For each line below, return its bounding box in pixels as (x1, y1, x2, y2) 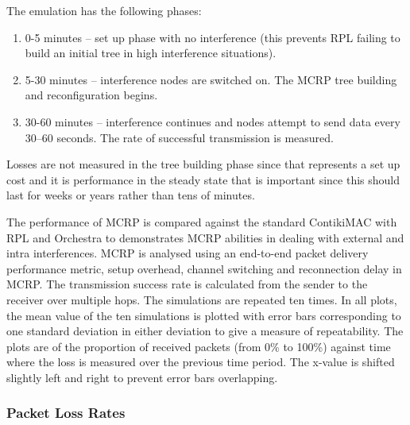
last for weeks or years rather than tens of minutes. (6, 187, 255, 203)
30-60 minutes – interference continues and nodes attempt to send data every (25, 113, 400, 129)
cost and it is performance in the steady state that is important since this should (6, 171, 400, 187)
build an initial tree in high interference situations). (25, 44, 277, 61)
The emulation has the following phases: (6, 2, 202, 18)
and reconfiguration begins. (25, 87, 158, 103)
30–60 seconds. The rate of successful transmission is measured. (25, 129, 334, 145)
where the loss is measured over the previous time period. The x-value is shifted (6, 354, 395, 370)
